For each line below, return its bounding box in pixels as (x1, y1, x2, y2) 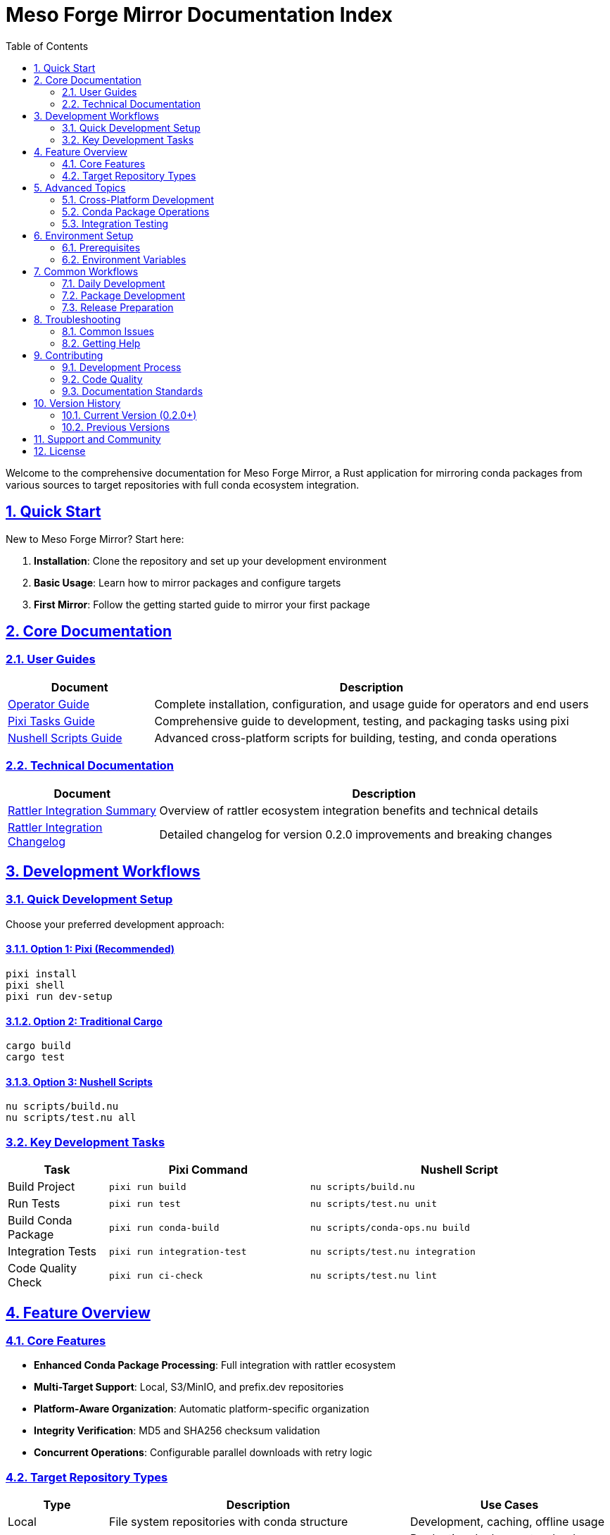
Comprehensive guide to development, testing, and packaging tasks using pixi (154, 713, 569, 728)
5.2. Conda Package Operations (62, 205, 210, 218)
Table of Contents (6, 39, 89, 52)
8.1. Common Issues (62, 325, 154, 337)
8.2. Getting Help (62, 337, 141, 349)
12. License (34, 444, 86, 457)
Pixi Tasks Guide (8, 713, 95, 728)
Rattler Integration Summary (8, 803, 157, 817)
